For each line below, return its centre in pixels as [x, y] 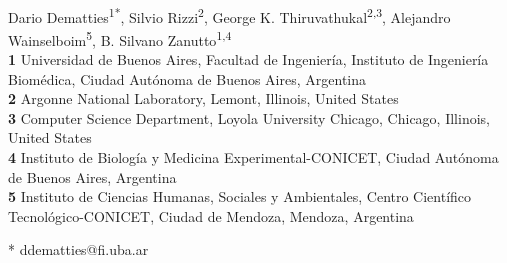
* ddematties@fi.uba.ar [78, 249]
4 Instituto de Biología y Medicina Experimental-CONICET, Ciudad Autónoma [253, 157]
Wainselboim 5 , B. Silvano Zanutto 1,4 [120, 38]
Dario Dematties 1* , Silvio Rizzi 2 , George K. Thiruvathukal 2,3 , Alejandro [229, 15]
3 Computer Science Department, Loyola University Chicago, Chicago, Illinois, [249, 117]
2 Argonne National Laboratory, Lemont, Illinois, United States [203, 98]
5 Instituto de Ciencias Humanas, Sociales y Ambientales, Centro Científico [240, 196]
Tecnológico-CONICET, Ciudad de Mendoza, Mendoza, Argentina [211, 215]
